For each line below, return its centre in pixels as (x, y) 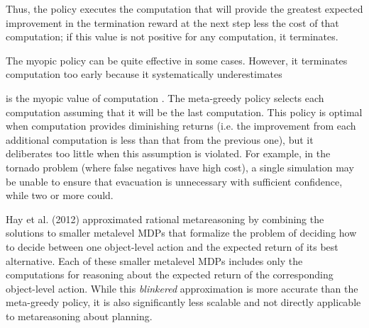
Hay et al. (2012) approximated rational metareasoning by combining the (165, 219)
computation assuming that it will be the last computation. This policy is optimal (184, 112)
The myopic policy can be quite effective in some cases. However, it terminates (177, 60)
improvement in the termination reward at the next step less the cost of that (172, 22)
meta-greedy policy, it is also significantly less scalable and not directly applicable (183, 302)
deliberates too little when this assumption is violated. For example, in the (168, 153)
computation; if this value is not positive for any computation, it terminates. (172, 36)
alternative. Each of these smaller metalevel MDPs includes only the (154, 260)
